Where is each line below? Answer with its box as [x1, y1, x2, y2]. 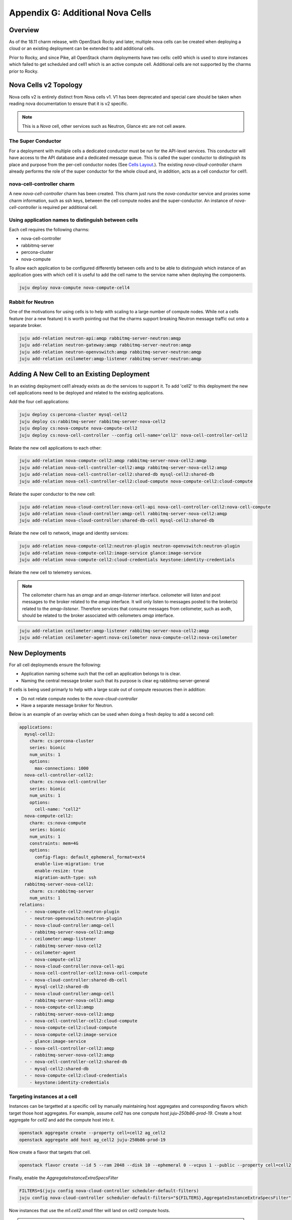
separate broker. [9, 322, 42, 328]
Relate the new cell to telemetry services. [9, 569, 92, 575]
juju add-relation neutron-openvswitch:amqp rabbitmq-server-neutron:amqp [19, 349, 202, 355]
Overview [9, 26, 39, 34]
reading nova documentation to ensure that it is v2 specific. [9, 101, 128, 106]
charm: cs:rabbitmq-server [29, 888, 94, 894]
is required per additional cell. [38, 204, 98, 210]
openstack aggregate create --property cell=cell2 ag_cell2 [19, 1130, 166, 1136]
